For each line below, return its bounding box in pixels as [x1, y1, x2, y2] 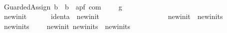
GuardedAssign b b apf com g [3, 1, 122, 11]
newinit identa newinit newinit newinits [3, 11, 223, 21]
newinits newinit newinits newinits [3, 20, 131, 31]
